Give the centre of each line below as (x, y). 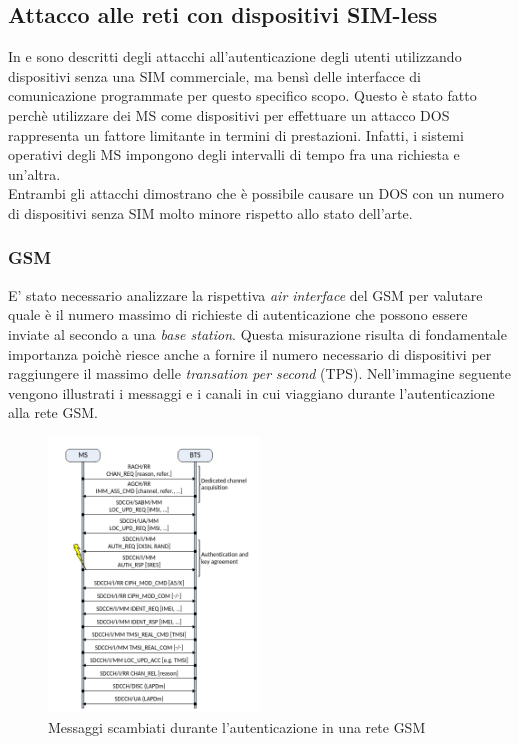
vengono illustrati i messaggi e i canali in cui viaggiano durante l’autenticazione (251, 392)
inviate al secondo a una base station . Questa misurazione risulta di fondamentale (257, 333)
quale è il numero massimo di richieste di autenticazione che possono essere (238, 314)
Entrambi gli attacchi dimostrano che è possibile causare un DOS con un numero (256, 193)
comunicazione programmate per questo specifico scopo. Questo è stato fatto (242, 95)
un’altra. (34, 173)
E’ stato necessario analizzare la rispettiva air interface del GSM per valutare (245, 294)
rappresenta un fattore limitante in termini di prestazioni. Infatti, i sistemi (236, 134)
